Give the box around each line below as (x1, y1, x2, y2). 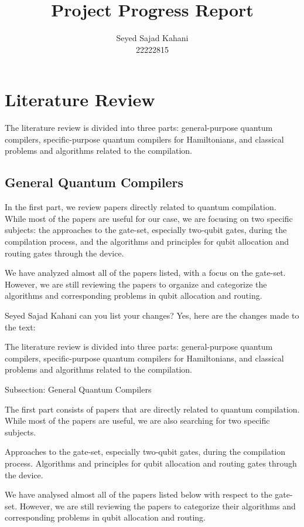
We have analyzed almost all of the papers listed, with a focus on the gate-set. (5, 266, 286, 279)
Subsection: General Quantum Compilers (5, 383, 152, 395)
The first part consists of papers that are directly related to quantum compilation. (5, 403, 300, 415)
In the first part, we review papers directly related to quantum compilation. (5, 201, 276, 213)
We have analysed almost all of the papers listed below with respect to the (5, 488, 272, 501)
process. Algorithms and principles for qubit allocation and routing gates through (5, 457, 297, 469)
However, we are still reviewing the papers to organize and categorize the (5, 278, 267, 290)
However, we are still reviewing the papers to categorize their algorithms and (19, 499, 296, 512)
